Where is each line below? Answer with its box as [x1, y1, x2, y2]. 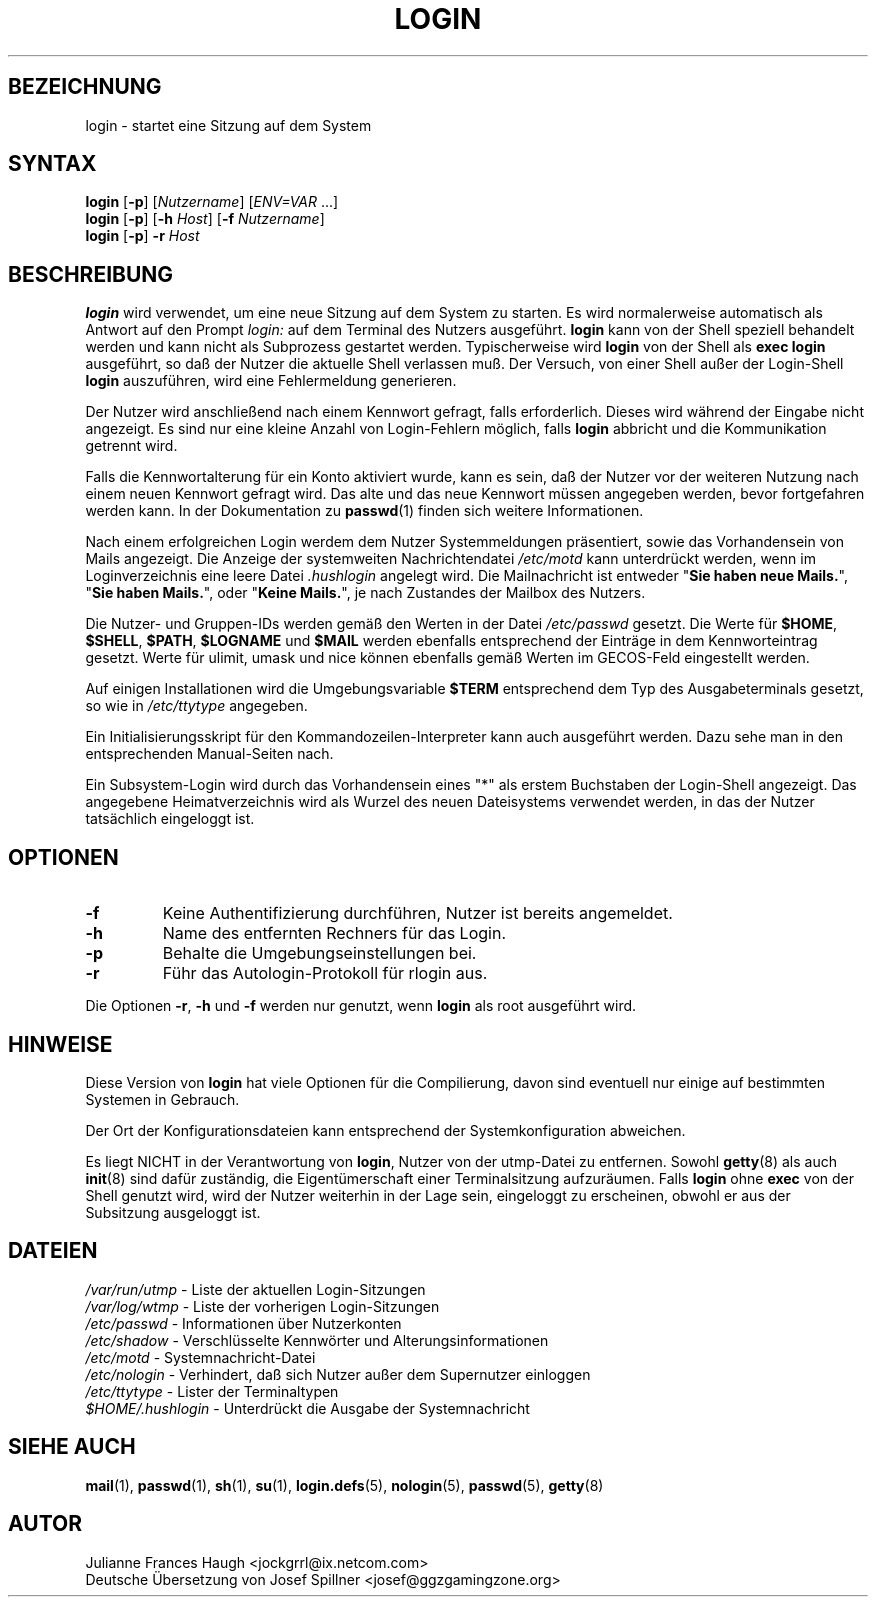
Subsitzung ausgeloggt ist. [85, 1203, 261, 1221]
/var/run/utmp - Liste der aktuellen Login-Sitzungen [85, 1280, 426, 1298]
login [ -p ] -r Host [85, 227, 200, 245]
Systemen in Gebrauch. [85, 1090, 240, 1108]
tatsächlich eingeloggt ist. [85, 810, 255, 828]
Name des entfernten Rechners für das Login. [162, 923, 506, 944]
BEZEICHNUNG [8, 74, 162, 100]
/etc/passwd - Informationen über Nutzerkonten [85, 1314, 402, 1332]
